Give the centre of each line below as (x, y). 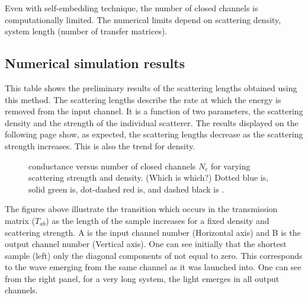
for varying (230, 166)
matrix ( (20, 220)
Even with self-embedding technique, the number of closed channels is (131, 8)
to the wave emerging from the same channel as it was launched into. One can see (153, 267)
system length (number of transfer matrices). (86, 31)
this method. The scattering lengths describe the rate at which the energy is (143, 99)
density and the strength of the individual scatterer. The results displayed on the (152, 122)
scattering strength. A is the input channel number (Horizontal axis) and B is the (153, 232)
